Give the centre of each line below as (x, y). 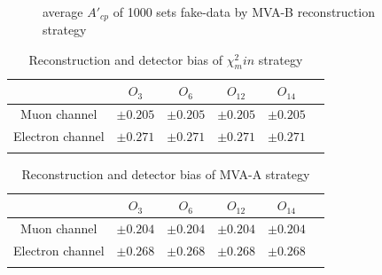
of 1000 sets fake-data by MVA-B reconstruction (244, 11)
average (63, 11)
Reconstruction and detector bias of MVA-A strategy (166, 174)
